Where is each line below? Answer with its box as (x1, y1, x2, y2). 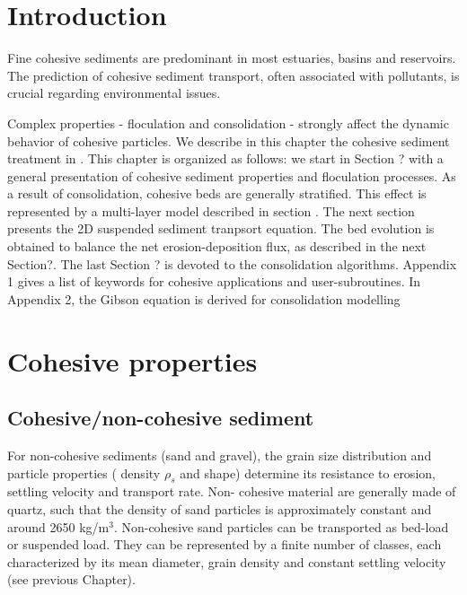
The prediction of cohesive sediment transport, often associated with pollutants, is (7, 66, 460, 84)
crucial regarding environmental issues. (7, 83, 221, 102)
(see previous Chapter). (7, 570, 136, 589)
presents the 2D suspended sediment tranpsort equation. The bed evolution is (7, 219, 435, 238)
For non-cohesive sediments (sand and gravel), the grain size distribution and (7, 446, 432, 465)
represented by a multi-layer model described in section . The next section (7, 201, 415, 220)
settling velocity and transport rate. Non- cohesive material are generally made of (7, 482, 456, 501)
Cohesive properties (7, 342, 258, 379)
